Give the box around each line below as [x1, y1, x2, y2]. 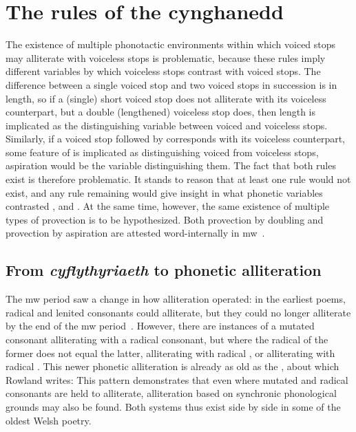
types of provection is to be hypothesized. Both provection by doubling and [6, 212, 324, 226]
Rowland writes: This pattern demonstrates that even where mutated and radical [6, 372, 348, 387]
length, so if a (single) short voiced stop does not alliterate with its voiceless [6, 91, 326, 105]
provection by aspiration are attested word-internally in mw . [6, 226, 265, 240]
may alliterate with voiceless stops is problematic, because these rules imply [6, 50, 326, 65]
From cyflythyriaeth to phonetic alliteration [6, 259, 322, 281]
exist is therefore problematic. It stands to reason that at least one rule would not [6, 172, 351, 186]
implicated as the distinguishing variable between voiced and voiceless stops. [6, 118, 328, 132]
